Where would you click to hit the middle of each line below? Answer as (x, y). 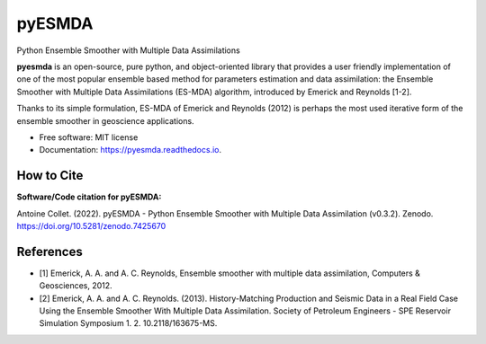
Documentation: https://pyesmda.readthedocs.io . (130, 150)
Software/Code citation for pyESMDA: (89, 197)
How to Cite (50, 176)
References (49, 251)
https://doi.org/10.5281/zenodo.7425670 (91, 225)
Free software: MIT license (89, 137)
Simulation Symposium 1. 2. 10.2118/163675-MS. (128, 323)
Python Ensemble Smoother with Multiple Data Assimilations (128, 50)
